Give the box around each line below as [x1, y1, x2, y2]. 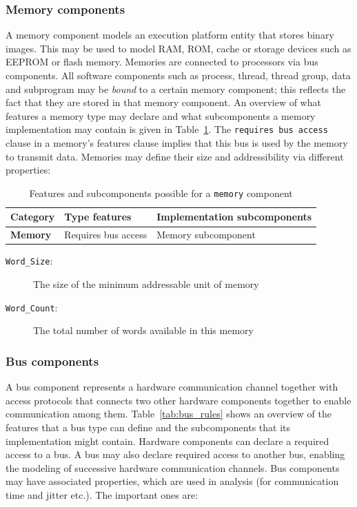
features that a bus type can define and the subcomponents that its [6, 420, 291, 434]
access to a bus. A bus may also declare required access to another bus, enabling [6, 447, 345, 462]
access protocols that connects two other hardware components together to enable [6, 393, 351, 407]
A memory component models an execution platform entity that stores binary [6, 28, 334, 42]
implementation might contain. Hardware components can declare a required [6, 433, 329, 448]
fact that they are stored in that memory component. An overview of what [6, 95, 321, 110]
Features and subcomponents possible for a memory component [29, 185, 293, 200]
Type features [64, 209, 132, 224]
